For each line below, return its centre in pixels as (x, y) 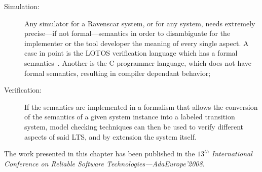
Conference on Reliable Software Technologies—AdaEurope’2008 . (104, 163)
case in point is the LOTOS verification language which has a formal (131, 53)
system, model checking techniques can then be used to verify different (134, 126)
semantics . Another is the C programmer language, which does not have (138, 62)
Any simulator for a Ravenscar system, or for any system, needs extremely (140, 23)
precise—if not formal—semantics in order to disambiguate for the (127, 33)
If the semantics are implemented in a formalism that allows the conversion (141, 106)
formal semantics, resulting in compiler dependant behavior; (118, 73)
